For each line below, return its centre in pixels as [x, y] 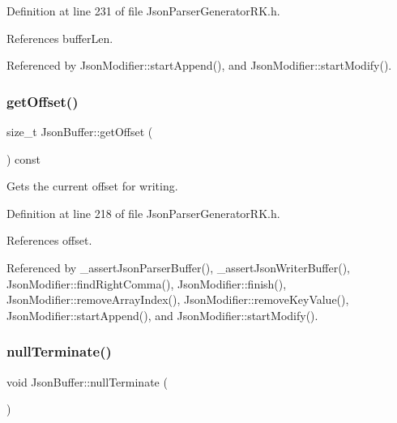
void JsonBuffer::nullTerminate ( [87, 381]
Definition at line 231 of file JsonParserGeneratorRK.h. [143, 11]
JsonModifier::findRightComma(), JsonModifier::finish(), [147, 283]
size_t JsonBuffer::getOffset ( [80, 131]
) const [24, 158]
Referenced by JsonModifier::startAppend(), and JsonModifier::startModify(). [199, 65]
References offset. [49, 240]
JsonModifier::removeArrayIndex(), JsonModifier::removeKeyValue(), [178, 299]
